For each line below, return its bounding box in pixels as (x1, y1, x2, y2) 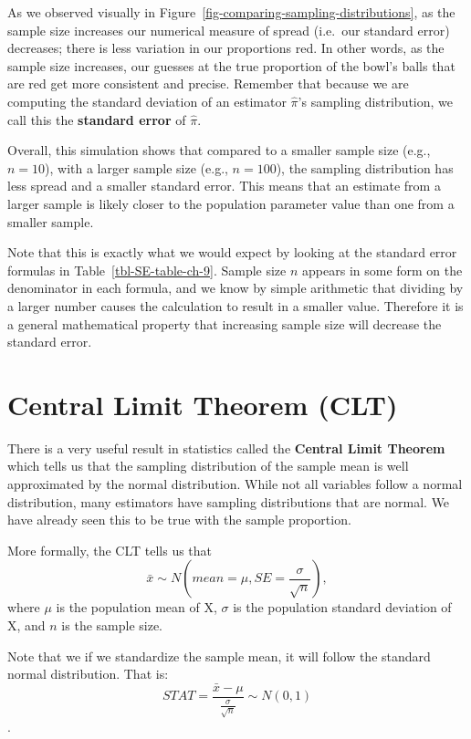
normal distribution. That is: (7, 664, 169, 683)
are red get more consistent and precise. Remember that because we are (7, 74, 409, 93)
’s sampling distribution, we (298, 91, 454, 110)
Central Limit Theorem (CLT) (7, 385, 398, 422)
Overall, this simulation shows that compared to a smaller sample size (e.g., (7, 141, 431, 160)
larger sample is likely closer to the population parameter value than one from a (7, 193, 455, 213)
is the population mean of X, (56, 598, 217, 617)
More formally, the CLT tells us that (7, 540, 213, 559)
